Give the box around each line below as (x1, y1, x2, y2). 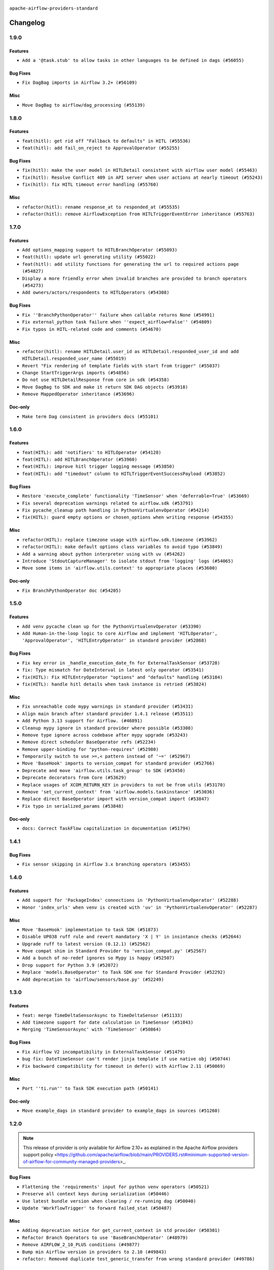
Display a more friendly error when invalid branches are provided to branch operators (22, 275, 247, 281)
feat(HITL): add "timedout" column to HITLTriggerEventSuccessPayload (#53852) (22, 470, 226, 477)
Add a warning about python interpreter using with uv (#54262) (22, 551, 186, 557)
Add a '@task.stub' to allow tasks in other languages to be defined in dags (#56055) (22, 57, 245, 63)
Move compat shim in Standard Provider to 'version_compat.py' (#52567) (22, 948, 207, 954)
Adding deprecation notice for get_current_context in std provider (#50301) (22, 1227, 220, 1233)
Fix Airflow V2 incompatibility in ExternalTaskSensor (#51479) (22, 1049, 186, 1055)
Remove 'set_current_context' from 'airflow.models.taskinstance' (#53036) (22, 789, 215, 795)
